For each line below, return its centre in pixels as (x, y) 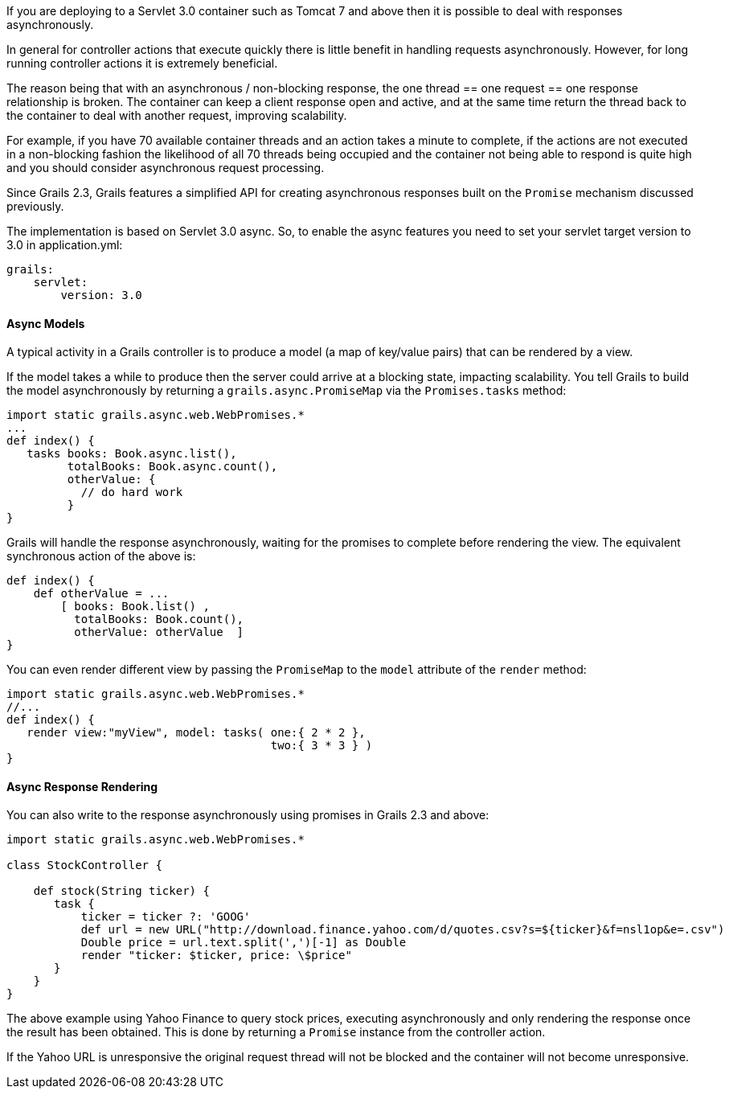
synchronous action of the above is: (101, 556)
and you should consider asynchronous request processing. (166, 168)
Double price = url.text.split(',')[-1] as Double (244, 943)
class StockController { (84, 865)
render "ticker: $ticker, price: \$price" (216, 956)
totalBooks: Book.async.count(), (172, 467)
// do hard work (132, 492)
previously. (35, 206)
